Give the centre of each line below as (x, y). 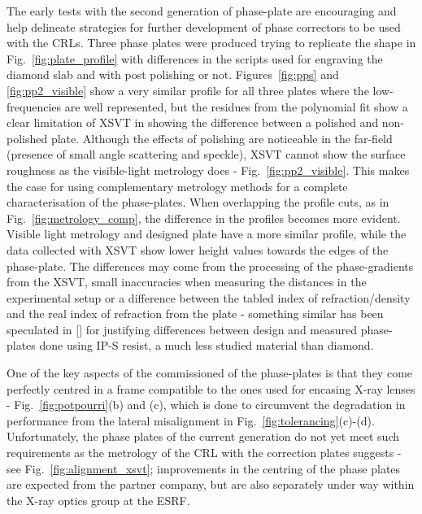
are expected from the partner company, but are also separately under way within (211, 484)
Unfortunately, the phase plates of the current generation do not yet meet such (203, 436)
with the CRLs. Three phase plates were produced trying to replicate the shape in (211, 43)
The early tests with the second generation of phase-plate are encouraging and (202, 11)
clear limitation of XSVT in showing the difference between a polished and (193, 122)
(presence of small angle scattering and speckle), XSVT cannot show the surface (206, 154)
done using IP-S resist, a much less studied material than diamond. (207, 345)
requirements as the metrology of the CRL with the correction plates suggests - (204, 453)
